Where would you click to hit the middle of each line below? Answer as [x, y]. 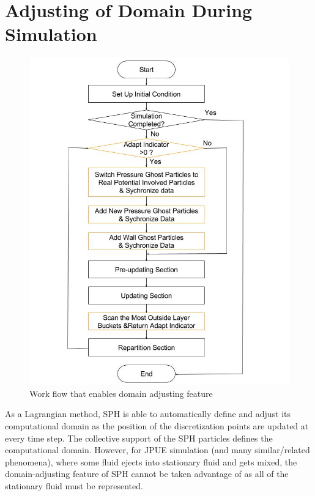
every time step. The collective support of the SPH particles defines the [139, 438]
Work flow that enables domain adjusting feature [121, 393]
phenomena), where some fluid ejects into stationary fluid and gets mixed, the [151, 461]
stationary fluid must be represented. [74, 485]
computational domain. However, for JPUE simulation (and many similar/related [157, 450]
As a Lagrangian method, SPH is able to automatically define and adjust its [148, 414]
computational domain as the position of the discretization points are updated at [157, 425]
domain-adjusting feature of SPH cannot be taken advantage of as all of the [147, 474]
